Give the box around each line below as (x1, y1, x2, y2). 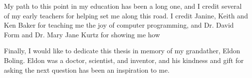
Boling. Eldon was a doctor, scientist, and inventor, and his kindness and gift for (4, 55, 244, 65)
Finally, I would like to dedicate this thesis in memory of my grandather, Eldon (4, 46, 240, 56)
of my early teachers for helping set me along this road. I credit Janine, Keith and (4, 10, 248, 20)
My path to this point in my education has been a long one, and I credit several (4, 1, 242, 11)
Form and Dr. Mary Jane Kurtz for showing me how (4, 29, 160, 39)
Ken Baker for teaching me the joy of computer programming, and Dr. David (4, 20, 234, 30)
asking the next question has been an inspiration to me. (4, 64, 170, 75)
